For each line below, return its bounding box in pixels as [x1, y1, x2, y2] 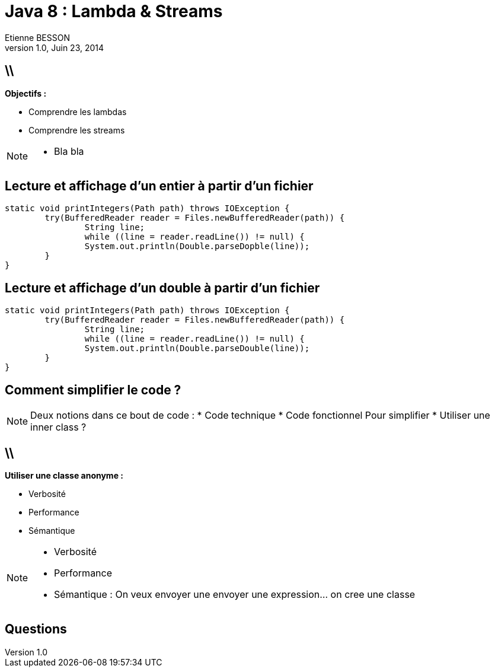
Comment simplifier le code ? [5, 382, 181, 397]
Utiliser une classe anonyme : [5, 470, 123, 480]
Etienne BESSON [5, 32, 70, 43]
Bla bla [54, 145, 84, 157]
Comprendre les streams [28, 125, 125, 135]
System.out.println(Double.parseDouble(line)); [84, 343, 310, 353]
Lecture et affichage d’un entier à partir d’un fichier [5, 179, 314, 194]
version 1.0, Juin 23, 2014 [5, 42, 104, 53]
